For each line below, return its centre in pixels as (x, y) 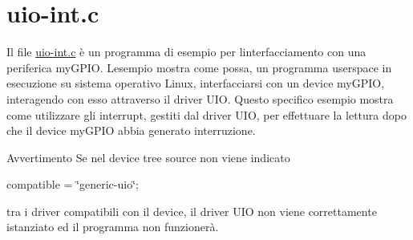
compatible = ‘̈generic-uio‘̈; (73, 184)
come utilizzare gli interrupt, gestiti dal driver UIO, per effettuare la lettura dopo (206, 114)
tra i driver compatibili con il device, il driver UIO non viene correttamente (192, 211)
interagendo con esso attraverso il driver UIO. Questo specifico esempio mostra (200, 98)
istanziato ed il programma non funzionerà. (113, 227)
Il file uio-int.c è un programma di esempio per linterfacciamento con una (186, 52)
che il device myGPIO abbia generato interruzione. (131, 130)
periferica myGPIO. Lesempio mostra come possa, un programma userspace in (199, 67)
